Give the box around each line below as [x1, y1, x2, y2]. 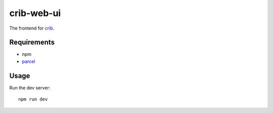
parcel [22, 58, 35, 64]
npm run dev [18, 96, 48, 102]
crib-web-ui [9, 8, 61, 19]
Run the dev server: [9, 84, 51, 90]
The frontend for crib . [9, 25, 55, 31]
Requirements [9, 38, 55, 47]
